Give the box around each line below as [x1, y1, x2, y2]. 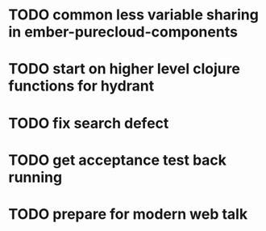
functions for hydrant [8, 77, 155, 95]
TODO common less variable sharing [8, 6, 260, 24]
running [8, 168, 63, 187]
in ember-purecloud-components [8, 23, 238, 41]
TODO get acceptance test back [8, 151, 227, 169]
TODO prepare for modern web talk [8, 204, 248, 223]
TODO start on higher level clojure [8, 60, 240, 78]
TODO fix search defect [8, 114, 169, 132]
